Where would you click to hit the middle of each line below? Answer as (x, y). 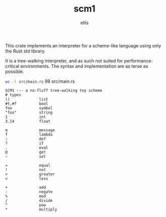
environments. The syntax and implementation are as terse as (84, 66)
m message (30, 130)
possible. (15, 71)
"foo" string (29, 112)
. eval (27, 148)
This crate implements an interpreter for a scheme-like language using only (83, 45)
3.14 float (28, 121)
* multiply (31, 209)
